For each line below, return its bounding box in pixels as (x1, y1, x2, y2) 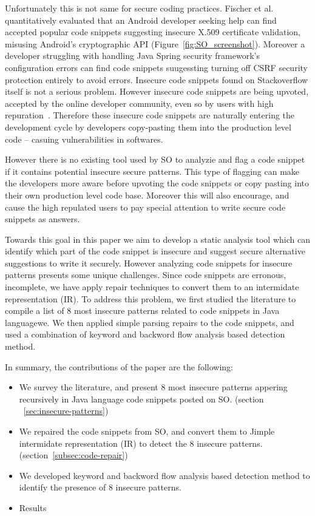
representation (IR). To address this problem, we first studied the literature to (5, 292, 296, 305)
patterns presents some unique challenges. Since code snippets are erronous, (5, 268, 286, 281)
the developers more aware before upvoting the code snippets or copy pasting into (5, 177, 309, 189)
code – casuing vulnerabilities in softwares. (5, 132, 163, 145)
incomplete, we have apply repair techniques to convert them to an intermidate (5, 280, 299, 293)
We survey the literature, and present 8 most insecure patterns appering (19, 381, 288, 393)
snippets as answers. (5, 212, 80, 225)
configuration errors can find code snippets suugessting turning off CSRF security (5, 61, 308, 73)
